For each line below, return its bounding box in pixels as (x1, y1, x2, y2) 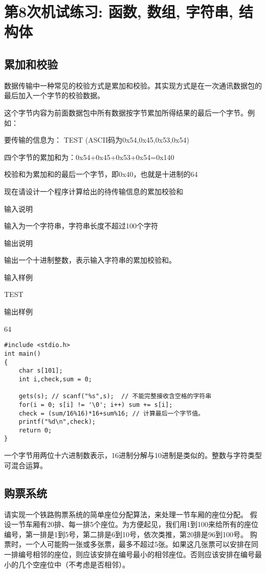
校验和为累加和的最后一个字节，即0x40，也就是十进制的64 (4, 169, 198, 179)
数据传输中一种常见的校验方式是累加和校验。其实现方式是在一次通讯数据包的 (4, 80, 262, 90)
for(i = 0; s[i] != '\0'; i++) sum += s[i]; (18, 401, 173, 408)
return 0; (18, 426, 52, 434)
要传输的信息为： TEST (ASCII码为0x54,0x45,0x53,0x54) (4, 134, 189, 145)
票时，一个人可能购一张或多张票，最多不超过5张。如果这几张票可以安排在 (4, 539, 251, 549)
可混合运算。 (4, 460, 47, 470)
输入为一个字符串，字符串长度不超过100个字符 (4, 220, 158, 231)
